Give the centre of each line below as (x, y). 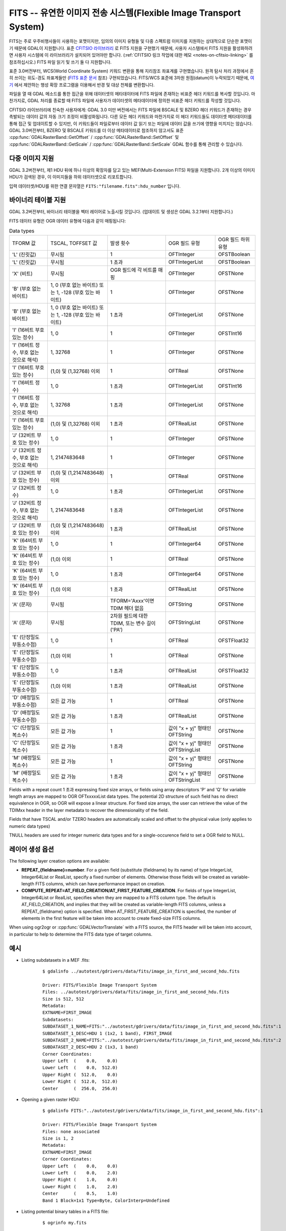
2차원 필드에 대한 (129, 615)
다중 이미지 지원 (32, 158)
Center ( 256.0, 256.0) (80, 1088)
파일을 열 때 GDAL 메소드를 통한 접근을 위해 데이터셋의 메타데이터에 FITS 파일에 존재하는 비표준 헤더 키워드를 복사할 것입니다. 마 (132, 94)
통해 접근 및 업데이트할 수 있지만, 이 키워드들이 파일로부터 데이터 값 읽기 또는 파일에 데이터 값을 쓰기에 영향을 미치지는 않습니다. (131, 124)
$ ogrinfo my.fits (65, 1223)
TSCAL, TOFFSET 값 (74, 243)
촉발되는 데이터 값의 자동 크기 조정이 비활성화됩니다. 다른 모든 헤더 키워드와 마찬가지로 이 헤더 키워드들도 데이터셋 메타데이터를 (130, 117)
